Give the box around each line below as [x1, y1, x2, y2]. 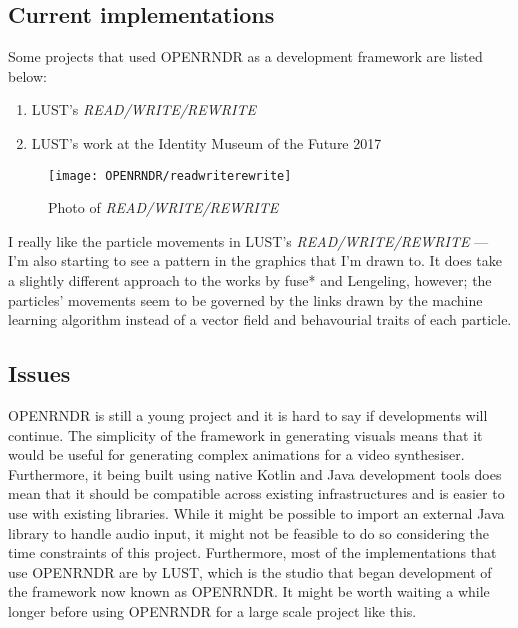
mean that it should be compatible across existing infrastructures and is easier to [8, 483, 505, 504]
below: [8, 65, 47, 86]
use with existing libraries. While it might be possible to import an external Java [8, 502, 505, 523]
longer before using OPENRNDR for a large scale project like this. [8, 600, 417, 621]
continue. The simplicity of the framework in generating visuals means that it [8, 424, 483, 445]
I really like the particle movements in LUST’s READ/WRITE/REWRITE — [8, 230, 489, 251]
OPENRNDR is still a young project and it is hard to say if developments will [8, 405, 488, 425]
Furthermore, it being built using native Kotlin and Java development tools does [8, 463, 502, 484]
